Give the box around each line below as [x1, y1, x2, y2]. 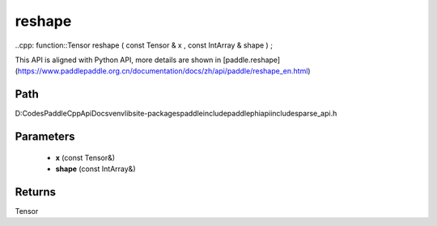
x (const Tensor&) [55, 153, 116, 162]
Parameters [15, 130, 75, 144]
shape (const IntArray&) [55, 164, 136, 174]
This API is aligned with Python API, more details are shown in [15, 55, 222, 65]
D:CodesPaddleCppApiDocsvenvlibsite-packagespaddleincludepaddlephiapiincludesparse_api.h [15, 109, 337, 119]
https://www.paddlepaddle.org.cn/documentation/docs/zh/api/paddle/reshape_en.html [17, 66, 308, 76]
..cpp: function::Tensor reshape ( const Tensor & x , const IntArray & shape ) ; [15, 40, 273, 50]
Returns [15, 185, 57, 199]
